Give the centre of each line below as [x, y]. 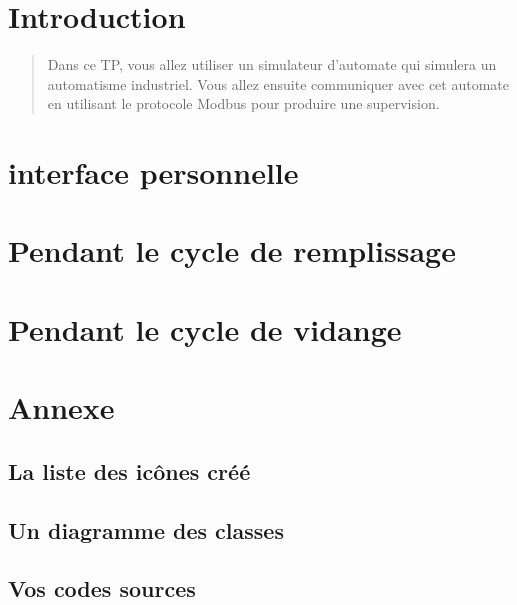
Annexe [61, 407]
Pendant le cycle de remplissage [232, 250]
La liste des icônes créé [129, 470]
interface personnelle [153, 172]
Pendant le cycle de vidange [205, 328]
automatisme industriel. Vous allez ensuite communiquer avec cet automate [278, 83]
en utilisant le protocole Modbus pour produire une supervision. [243, 103]
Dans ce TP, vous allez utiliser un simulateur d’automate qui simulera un [272, 64]
